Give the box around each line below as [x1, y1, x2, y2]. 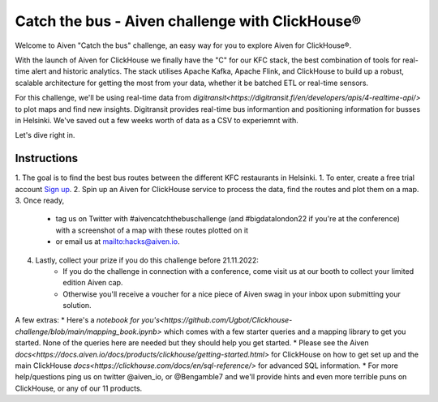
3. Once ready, [15, 195, 65, 205]
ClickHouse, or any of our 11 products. [15, 383, 143, 393]
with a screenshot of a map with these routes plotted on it [55, 225, 249, 235]
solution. [62, 301, 92, 310]
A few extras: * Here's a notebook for [15, 315, 140, 325]
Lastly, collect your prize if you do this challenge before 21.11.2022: [35, 255, 259, 265]
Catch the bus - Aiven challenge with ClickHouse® [15, 12, 362, 30]
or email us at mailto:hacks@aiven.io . [55, 237, 180, 246]
